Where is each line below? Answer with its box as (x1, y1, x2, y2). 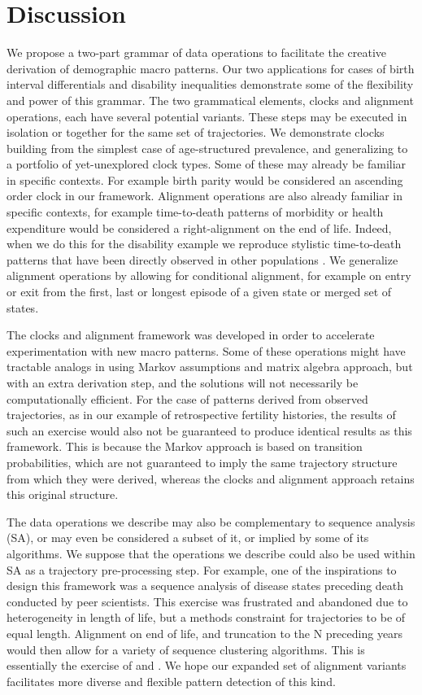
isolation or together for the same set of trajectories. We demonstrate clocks (7, 124, 385, 141)
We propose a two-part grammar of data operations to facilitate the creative (7, 44, 387, 61)
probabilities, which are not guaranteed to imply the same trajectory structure (7, 453, 398, 470)
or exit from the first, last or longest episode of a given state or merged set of (7, 283, 392, 300)
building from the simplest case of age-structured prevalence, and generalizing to (7, 139, 408, 156)
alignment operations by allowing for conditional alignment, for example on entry (7, 267, 411, 284)
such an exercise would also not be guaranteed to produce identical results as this (7, 422, 412, 439)
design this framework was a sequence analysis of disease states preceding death (7, 577, 404, 594)
